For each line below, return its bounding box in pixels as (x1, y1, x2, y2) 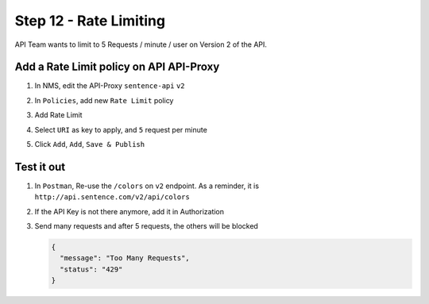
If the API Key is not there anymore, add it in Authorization (34, 206, 225, 216)
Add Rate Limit (34, 110, 83, 120)
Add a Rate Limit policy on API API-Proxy (14, 60, 220, 74)
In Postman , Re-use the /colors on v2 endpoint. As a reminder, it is (34, 181, 260, 190)
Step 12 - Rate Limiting (14, 12, 166, 29)
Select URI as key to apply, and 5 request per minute (34, 125, 208, 134)
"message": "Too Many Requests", (60, 254, 190, 263)
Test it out (14, 160, 66, 174)
